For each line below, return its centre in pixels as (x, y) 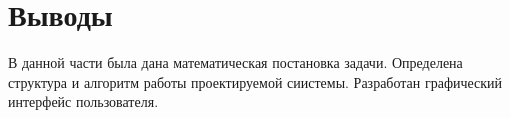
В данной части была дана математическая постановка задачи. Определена (235, 62)
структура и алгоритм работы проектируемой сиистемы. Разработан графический (255, 81)
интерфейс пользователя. (83, 101)
